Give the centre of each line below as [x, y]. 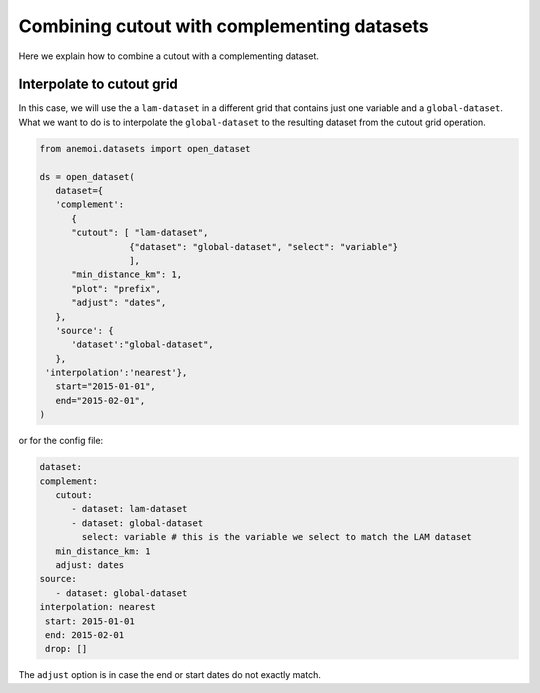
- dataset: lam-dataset [129, 509]
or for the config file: [61, 441]
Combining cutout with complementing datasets [223, 26]
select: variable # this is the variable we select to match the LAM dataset [276, 537]
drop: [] [66, 649]
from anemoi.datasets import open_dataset [145, 148]
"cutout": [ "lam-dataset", [140, 233]
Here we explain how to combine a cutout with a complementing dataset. [169, 56]
